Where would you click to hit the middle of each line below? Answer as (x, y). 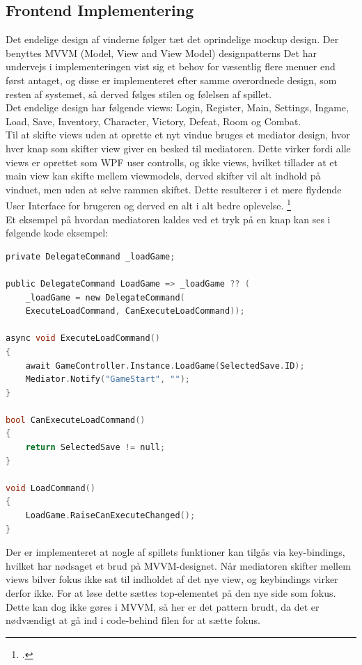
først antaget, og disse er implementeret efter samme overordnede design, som (171, 80)
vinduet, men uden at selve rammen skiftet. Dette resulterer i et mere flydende (174, 189)
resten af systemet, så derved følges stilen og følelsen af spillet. (139, 94)
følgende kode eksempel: (57, 233)
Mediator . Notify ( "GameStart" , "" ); (108, 379)
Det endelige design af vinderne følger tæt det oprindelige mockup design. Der (172, 39)
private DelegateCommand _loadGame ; (90, 256)
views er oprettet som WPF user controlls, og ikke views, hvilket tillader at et (172, 162)
